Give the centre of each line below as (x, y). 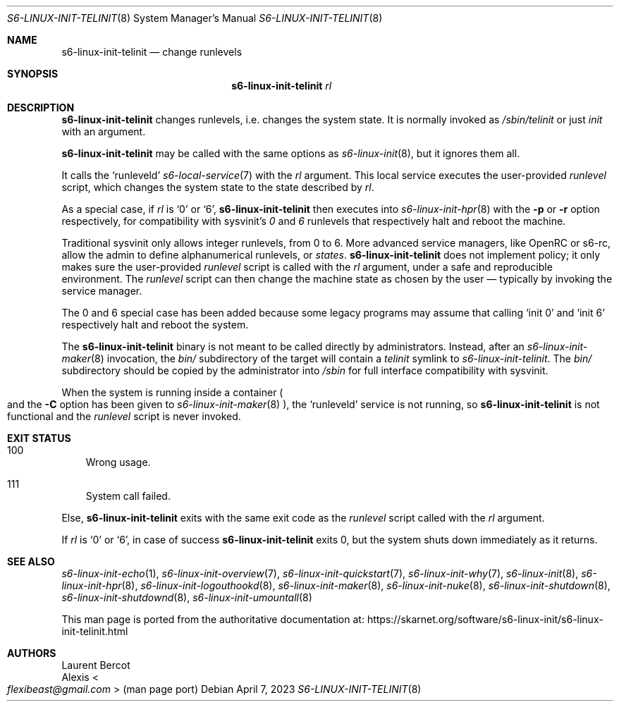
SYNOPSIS (33, 74)
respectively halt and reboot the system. (155, 325)
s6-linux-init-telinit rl (282, 86)
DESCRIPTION (41, 107)
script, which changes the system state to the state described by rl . (218, 187)
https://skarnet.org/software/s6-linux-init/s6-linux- (485, 619)
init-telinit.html (95, 631)
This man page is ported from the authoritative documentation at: (213, 619)
